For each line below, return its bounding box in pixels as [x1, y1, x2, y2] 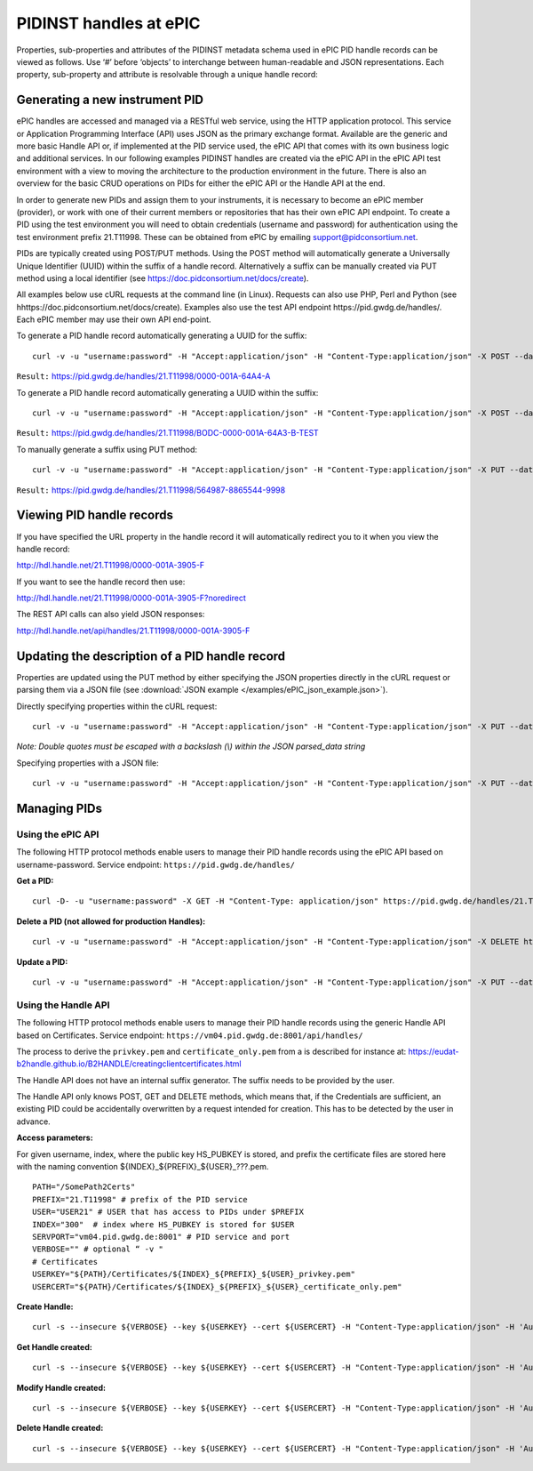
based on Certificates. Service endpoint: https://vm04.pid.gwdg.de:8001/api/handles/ [16, 1030, 363, 1041]
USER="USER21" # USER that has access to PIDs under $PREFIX [32, 1207, 304, 1218]
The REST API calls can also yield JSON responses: [16, 609, 205, 620]
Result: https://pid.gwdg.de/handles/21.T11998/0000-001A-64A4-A [16, 371, 271, 382]
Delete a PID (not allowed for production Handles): [16, 916, 206, 927]
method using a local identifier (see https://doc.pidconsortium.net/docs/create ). [16, 272, 309, 284]
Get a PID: [16, 876, 54, 887]
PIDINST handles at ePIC [16, 13, 201, 33]
